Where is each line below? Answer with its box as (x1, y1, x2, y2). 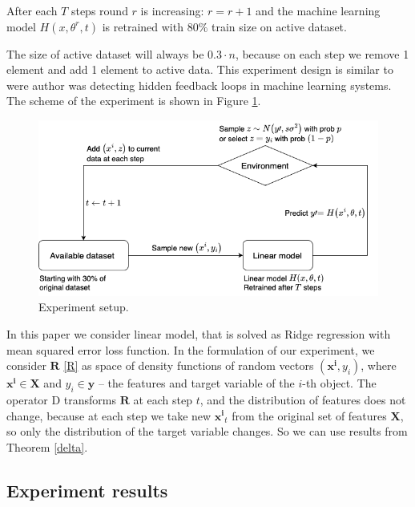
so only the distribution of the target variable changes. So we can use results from (6, 423, 408, 440)
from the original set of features (232, 407, 387, 424)
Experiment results (6, 477, 168, 502)
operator (6, 391, 48, 408)
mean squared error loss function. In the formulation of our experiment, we (6, 341, 375, 358)
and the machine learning (256, 2, 381, 18)
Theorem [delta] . (6, 438, 88, 455)
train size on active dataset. (211, 18, 347, 34)
